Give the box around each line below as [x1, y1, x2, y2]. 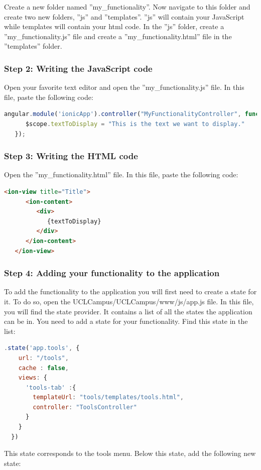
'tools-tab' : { [25, 384, 76, 391]
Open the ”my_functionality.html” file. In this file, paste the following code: [4, 169, 238, 180]
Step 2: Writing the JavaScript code [4, 62, 153, 74]
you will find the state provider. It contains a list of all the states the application [4, 306, 252, 316]
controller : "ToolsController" [33, 403, 137, 411]
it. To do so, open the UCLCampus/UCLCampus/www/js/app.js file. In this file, [4, 296, 254, 306]
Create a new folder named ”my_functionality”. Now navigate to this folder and [4, 2, 250, 12]
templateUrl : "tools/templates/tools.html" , [33, 394, 184, 401]
